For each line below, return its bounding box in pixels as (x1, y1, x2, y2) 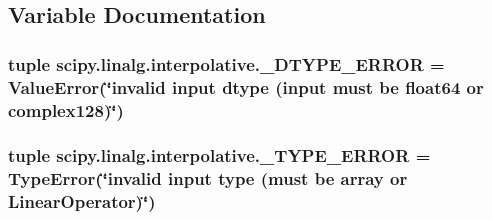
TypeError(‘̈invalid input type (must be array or (8, 166, 408, 191)
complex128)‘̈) (8, 97, 124, 122)
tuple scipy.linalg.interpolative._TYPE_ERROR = (8, 143, 431, 168)
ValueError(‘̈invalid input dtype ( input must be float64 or (8, 74, 484, 99)
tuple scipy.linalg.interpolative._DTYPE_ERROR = (8, 51, 445, 76)
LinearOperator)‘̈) (8, 189, 156, 214)
